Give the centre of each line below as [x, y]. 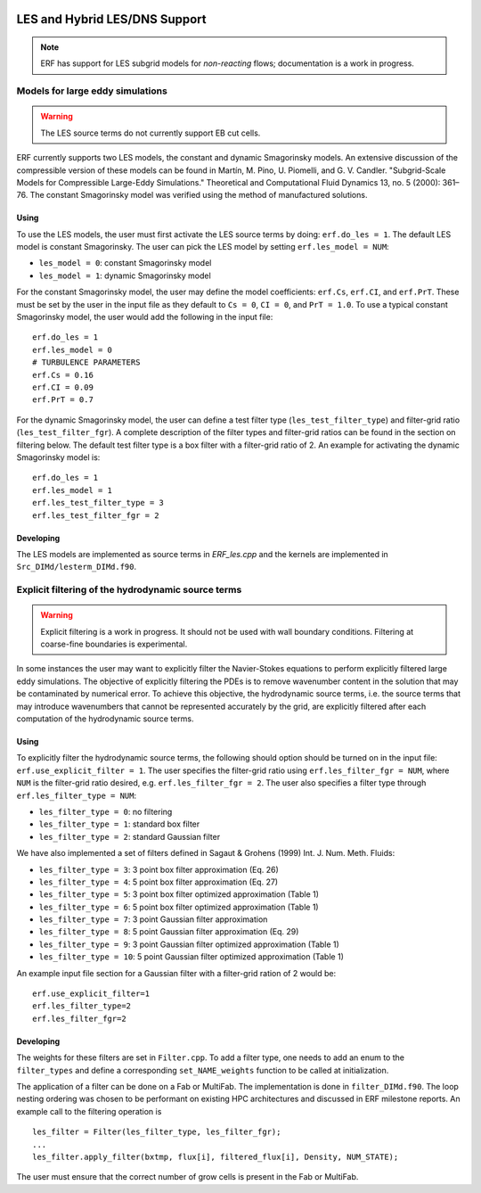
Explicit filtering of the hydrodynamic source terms [129, 590]
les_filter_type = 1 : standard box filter [119, 824]
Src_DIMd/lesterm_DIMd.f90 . [77, 567]
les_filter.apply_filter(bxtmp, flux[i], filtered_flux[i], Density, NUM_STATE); [216, 1156]
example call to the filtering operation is [89, 1111]
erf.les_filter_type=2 [82, 1006]
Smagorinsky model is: [58, 457]
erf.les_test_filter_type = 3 [98, 503]
